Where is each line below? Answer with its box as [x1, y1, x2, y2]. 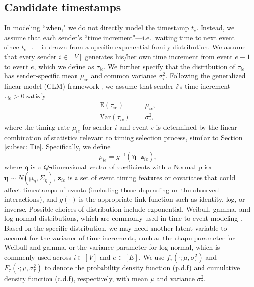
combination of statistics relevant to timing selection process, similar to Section [4, 132, 243, 142]
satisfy [26, 90, 46, 100]
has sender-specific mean [4, 71, 78, 81]
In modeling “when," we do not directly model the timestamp [4, 23, 189, 33]
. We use [138, 251, 165, 262]
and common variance [91, 71, 156, 81]
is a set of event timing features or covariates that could [68, 172, 236, 182]
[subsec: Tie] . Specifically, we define [4, 142, 111, 152]
